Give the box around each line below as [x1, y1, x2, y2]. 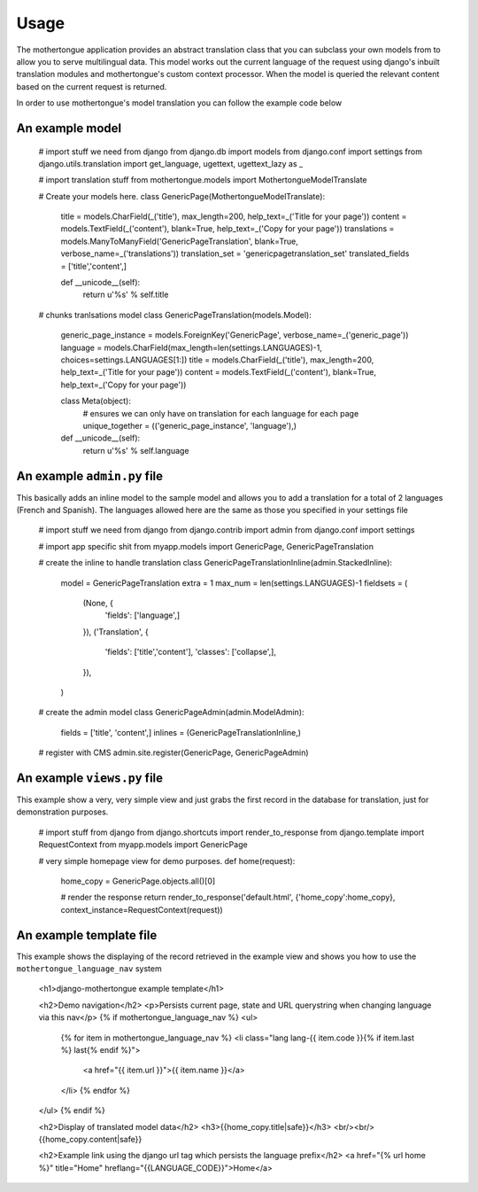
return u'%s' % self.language [82, 445, 189, 456]
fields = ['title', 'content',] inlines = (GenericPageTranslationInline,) [60, 727, 301, 737]
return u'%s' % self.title [82, 289, 169, 300]
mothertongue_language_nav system [16, 963, 163, 974]
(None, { [82, 597, 114, 608]
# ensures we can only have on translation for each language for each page [82, 408, 359, 418]
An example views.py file [16, 770, 164, 785]
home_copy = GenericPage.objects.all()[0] [60, 876, 216, 886]
